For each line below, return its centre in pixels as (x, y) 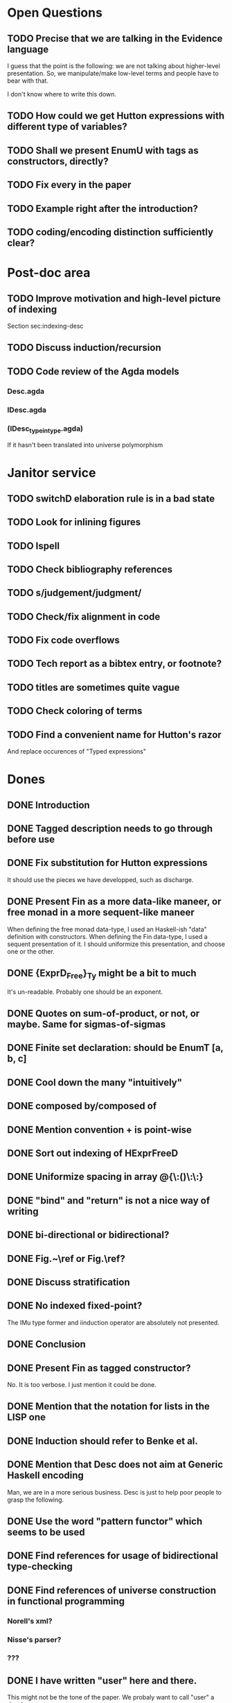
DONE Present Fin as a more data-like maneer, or (114, 902)
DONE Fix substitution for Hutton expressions (107, 863)
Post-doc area (49, 273)
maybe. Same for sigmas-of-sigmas (87, 1025)
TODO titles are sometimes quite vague (93, 687)
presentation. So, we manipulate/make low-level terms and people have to (113, 73)
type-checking (40, 1567)
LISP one (27, 1417)
